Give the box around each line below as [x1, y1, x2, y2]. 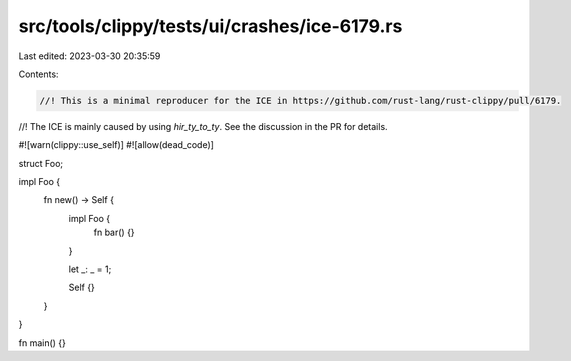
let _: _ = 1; [68, 263, 112, 275]
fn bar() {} [93, 226, 135, 239]
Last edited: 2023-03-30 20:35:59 [18, 50, 161, 62]
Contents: [18, 68, 59, 80]
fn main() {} [18, 336, 67, 349]
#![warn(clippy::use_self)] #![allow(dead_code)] [18, 139, 215, 151]
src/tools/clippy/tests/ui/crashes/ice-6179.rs [18, 15, 403, 37]
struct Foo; [18, 157, 64, 169]
